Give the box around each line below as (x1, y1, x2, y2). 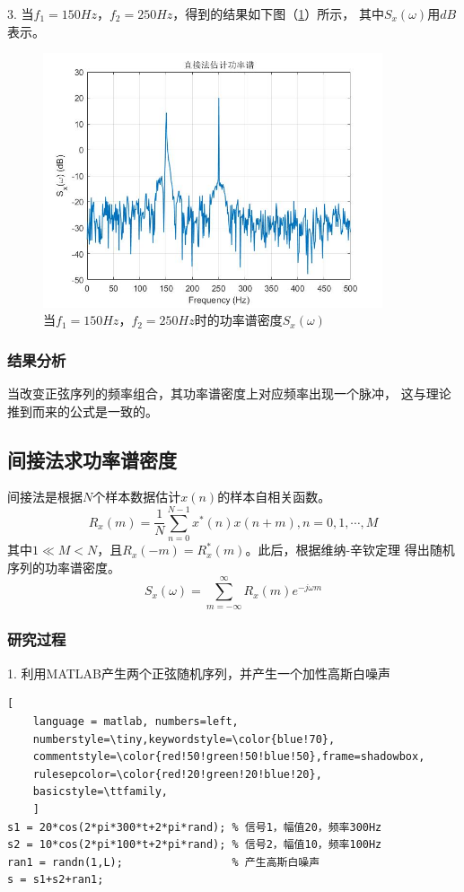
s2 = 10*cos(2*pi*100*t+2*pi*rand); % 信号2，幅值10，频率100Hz (7, 838, 382, 852)
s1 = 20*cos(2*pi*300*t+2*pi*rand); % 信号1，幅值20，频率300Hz (7, 820, 382, 834)
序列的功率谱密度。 (7, 557, 120, 576)
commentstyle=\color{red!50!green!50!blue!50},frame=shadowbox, (32, 750, 425, 764)
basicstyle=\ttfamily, (32, 785, 168, 799)
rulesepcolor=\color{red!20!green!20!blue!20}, (32, 767, 322, 781)
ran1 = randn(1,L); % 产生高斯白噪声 (7, 855, 320, 869)
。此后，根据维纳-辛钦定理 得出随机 (245, 540, 455, 559)
